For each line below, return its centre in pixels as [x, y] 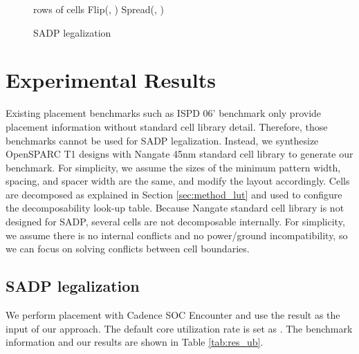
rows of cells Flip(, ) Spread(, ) [99, 9]
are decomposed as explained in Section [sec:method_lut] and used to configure [174, 194]
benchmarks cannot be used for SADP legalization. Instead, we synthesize [162, 140]
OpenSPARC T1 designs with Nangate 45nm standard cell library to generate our [179, 154]
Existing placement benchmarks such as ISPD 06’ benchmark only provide [164, 113]
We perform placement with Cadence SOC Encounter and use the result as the [173, 315]
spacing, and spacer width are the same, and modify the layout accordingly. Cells [178, 181]
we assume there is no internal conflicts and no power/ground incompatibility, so [177, 235]
